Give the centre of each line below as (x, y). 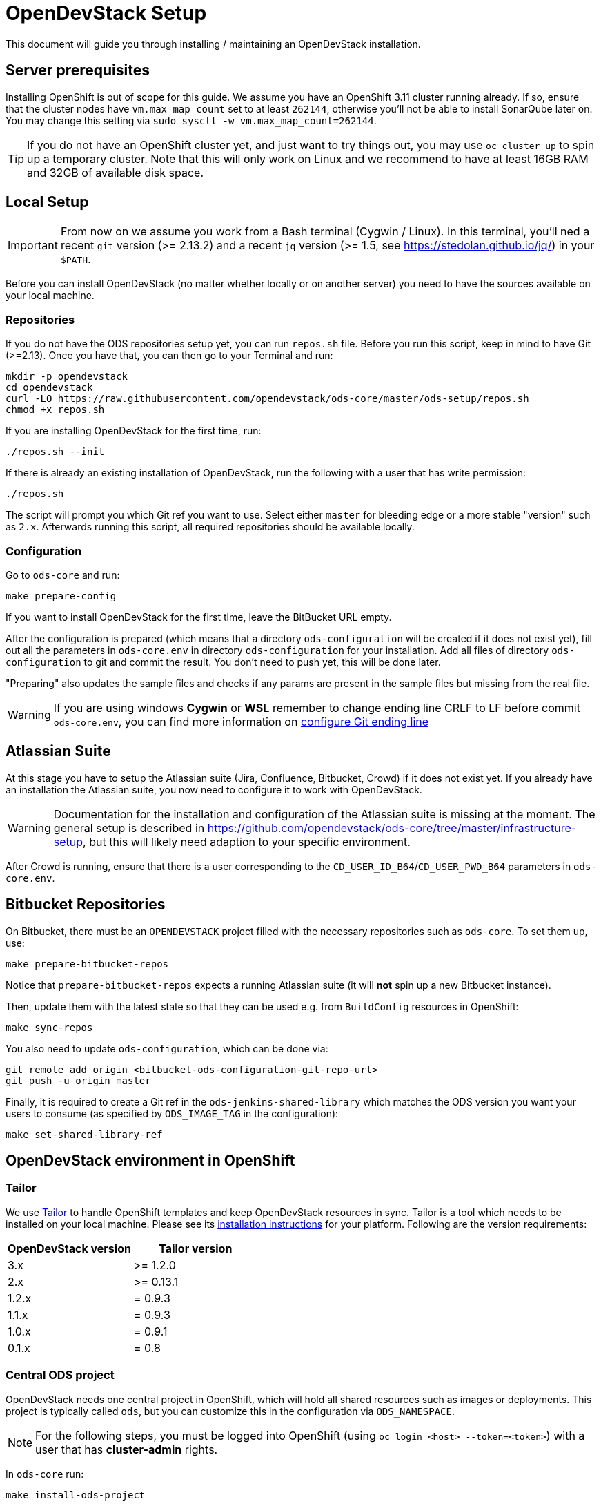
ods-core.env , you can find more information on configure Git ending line (241, 721)
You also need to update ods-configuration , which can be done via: (167, 1048)
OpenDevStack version (69, 1248)
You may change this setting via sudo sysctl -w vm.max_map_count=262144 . (191, 120)
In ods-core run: (45, 1474)
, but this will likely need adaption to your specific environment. (247, 841)
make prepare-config (61, 596)
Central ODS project (60, 1375)
